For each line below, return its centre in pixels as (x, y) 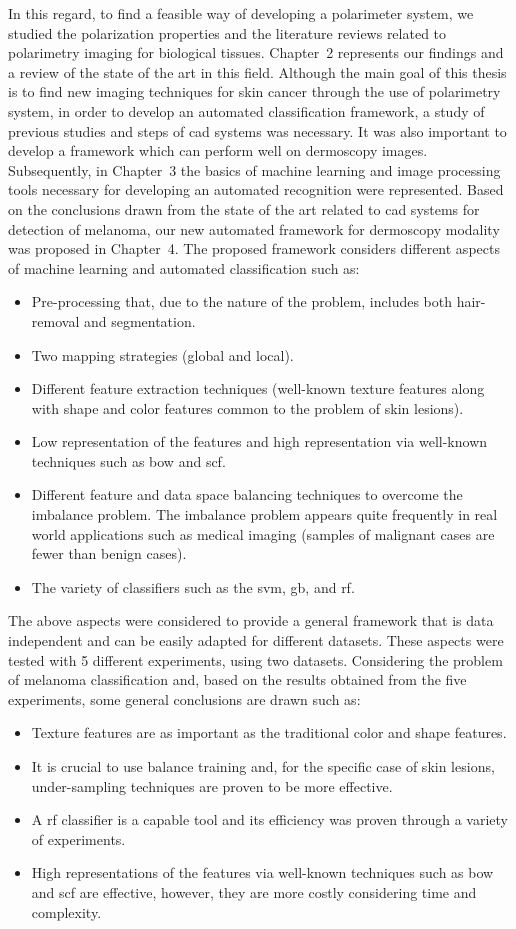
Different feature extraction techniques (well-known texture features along (258, 388)
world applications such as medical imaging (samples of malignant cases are (263, 533)
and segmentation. (139, 320)
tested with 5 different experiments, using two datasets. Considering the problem (255, 659)
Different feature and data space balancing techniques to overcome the (247, 494)
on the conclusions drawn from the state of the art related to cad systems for (244, 208)
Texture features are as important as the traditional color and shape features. (269, 732)
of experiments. (78, 838)
